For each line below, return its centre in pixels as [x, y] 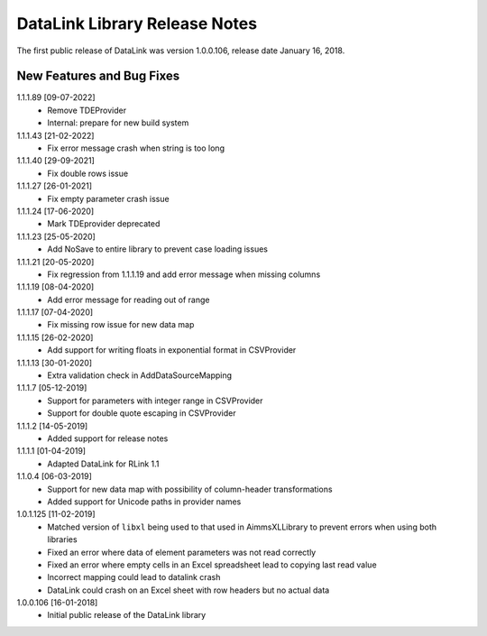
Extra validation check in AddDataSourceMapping [140, 375]
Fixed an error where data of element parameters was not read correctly [182, 552]
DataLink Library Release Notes [137, 23]
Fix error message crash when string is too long [136, 148]
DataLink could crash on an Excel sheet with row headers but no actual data [188, 590]
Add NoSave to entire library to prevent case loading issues [157, 249]
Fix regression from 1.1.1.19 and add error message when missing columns [184, 274]
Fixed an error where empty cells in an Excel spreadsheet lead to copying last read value [212, 565]
